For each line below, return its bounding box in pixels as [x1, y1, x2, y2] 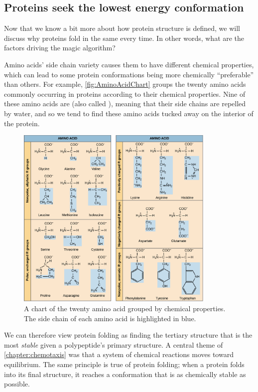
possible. [4, 379, 30, 389]
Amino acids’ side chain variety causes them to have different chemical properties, [4, 59, 254, 69]
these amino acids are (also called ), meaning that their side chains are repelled [4, 98, 246, 109]
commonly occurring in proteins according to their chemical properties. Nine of [4, 88, 246, 99]
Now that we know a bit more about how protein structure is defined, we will [4, 23, 240, 33]
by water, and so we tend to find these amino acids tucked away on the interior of [4, 108, 254, 118]
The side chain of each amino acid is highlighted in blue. [24, 313, 196, 323]
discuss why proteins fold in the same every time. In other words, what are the [4, 32, 245, 43]
